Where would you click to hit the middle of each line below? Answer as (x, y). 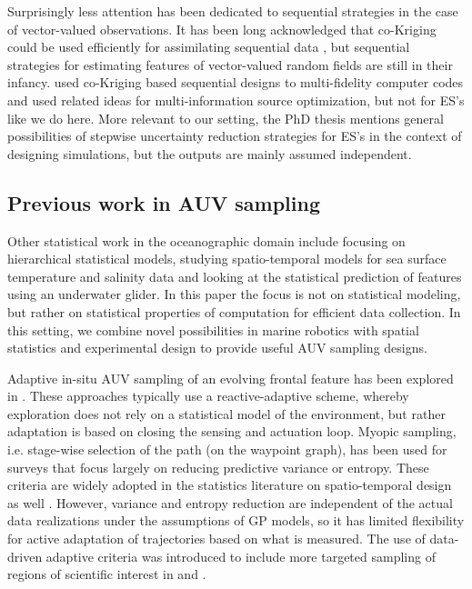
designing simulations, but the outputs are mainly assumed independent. (210, 153)
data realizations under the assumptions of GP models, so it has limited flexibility (236, 520)
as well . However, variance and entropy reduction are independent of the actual (230, 502)
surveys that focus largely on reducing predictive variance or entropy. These (218, 467)
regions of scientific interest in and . (107, 574)
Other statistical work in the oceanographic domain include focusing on (206, 240)
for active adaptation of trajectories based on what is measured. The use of (216, 539)
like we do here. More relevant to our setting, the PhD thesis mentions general (226, 118)
